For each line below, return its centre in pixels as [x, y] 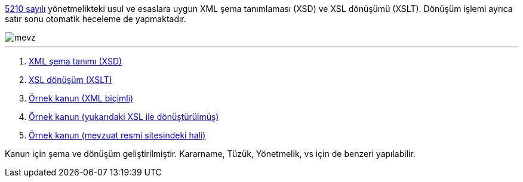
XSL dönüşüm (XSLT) [70, 80]
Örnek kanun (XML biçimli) [81, 98]
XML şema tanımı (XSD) [76, 61]
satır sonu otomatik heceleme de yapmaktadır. [96, 19]
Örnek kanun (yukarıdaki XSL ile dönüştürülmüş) [124, 117]
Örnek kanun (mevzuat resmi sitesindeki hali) [117, 135]
